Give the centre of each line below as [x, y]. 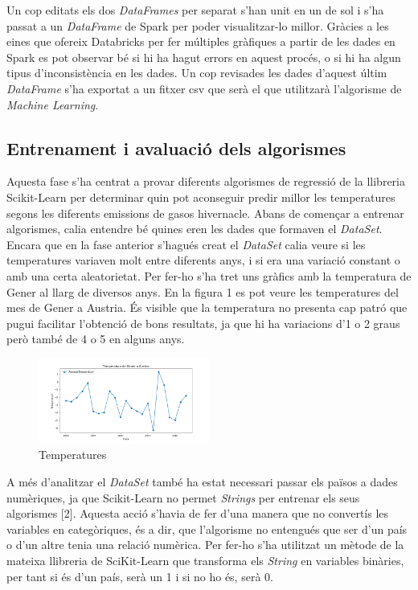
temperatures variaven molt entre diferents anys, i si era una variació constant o [203, 260]
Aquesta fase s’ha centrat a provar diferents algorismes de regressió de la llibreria [206, 181]
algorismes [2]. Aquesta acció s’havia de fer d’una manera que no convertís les [198, 513]
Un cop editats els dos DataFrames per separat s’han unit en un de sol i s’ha [195, 10]
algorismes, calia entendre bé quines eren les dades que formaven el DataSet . [195, 229]
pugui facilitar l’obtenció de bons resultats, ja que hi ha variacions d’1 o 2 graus [203, 323]
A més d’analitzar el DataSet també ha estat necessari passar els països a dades [202, 482]
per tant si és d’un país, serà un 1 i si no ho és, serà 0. [140, 576]
